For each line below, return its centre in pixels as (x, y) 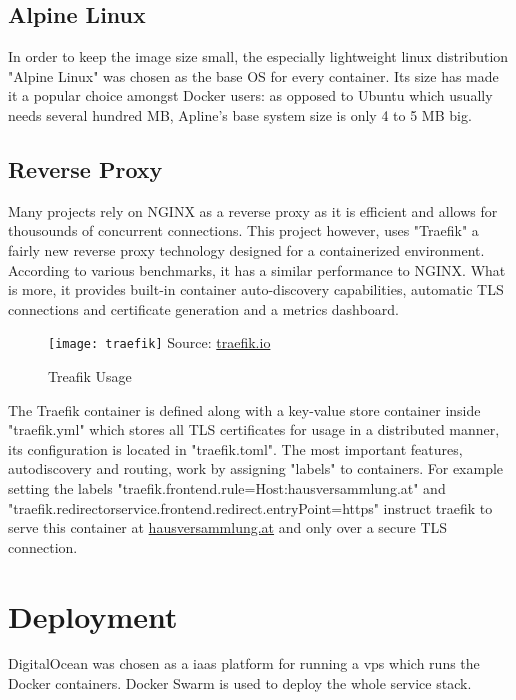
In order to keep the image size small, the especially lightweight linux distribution (258, 56)
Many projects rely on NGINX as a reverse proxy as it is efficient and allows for (253, 210)
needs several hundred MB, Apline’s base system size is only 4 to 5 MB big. (240, 114)
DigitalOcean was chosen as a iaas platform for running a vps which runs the (244, 663)
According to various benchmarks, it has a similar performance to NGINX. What (257, 269)
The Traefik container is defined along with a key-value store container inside (244, 409)
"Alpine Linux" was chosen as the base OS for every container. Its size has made (253, 75)
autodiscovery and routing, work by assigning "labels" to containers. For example (256, 468)
